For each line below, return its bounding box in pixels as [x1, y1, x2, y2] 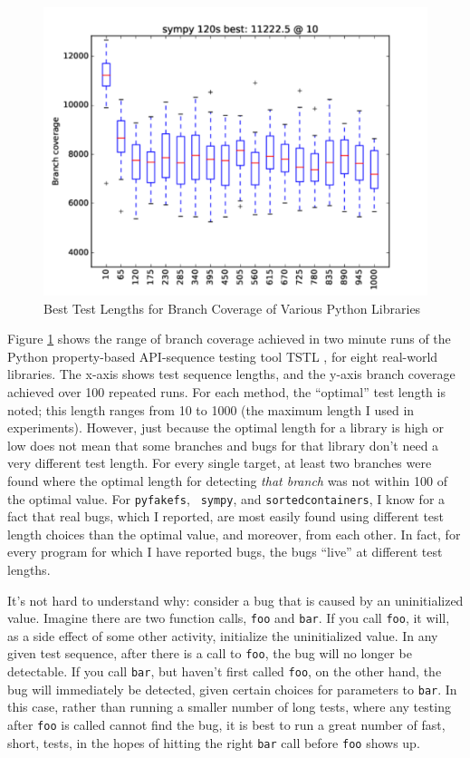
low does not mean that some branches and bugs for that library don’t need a [7, 435, 439, 454]
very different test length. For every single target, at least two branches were [7, 453, 432, 472]
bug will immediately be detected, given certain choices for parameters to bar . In [7, 679, 457, 698]
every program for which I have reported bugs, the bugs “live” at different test [7, 542, 443, 561]
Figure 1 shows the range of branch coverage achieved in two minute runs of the [7, 329, 451, 348]
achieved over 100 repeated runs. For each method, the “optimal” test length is [7, 382, 446, 401]
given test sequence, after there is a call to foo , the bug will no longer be [7, 644, 412, 663]
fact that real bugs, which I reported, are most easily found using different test [7, 507, 445, 526]
